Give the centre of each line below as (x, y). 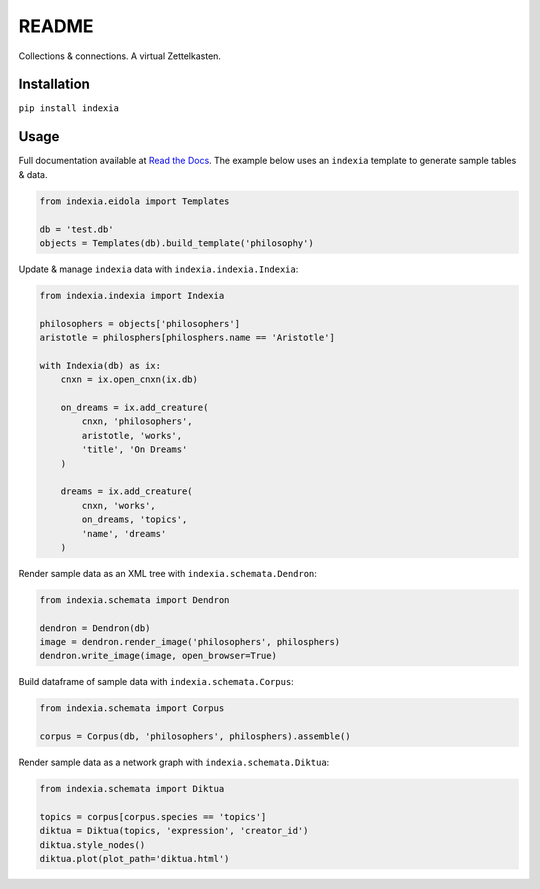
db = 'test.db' (76, 229)
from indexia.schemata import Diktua (132, 789)
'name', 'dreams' (124, 533)
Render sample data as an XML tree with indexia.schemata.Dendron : (167, 573)
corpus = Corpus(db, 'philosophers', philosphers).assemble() (195, 736)
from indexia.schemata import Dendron (134, 599)
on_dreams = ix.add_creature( (134, 407)
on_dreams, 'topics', (134, 519)
